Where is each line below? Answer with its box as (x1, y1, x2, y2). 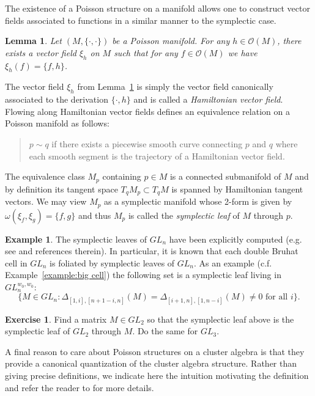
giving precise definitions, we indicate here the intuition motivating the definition (5, 369, 309, 382)
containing (102, 170, 141, 183)
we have (228, 46, 258, 59)
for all (265, 293, 288, 302)
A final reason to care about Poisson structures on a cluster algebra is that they (5, 345, 305, 358)
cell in (5, 256, 28, 269)
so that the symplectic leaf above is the (147, 312, 294, 325)
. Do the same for (132, 324, 198, 337)
